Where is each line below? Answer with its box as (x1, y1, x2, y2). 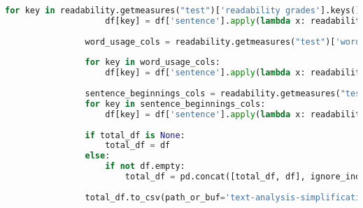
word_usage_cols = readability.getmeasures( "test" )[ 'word (85, 36, 361, 47)
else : (85, 151, 111, 161)
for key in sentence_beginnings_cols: (85, 98, 266, 109)
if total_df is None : (85, 130, 185, 140)
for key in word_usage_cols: (85, 57, 220, 68)
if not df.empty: (105, 161, 185, 172)
